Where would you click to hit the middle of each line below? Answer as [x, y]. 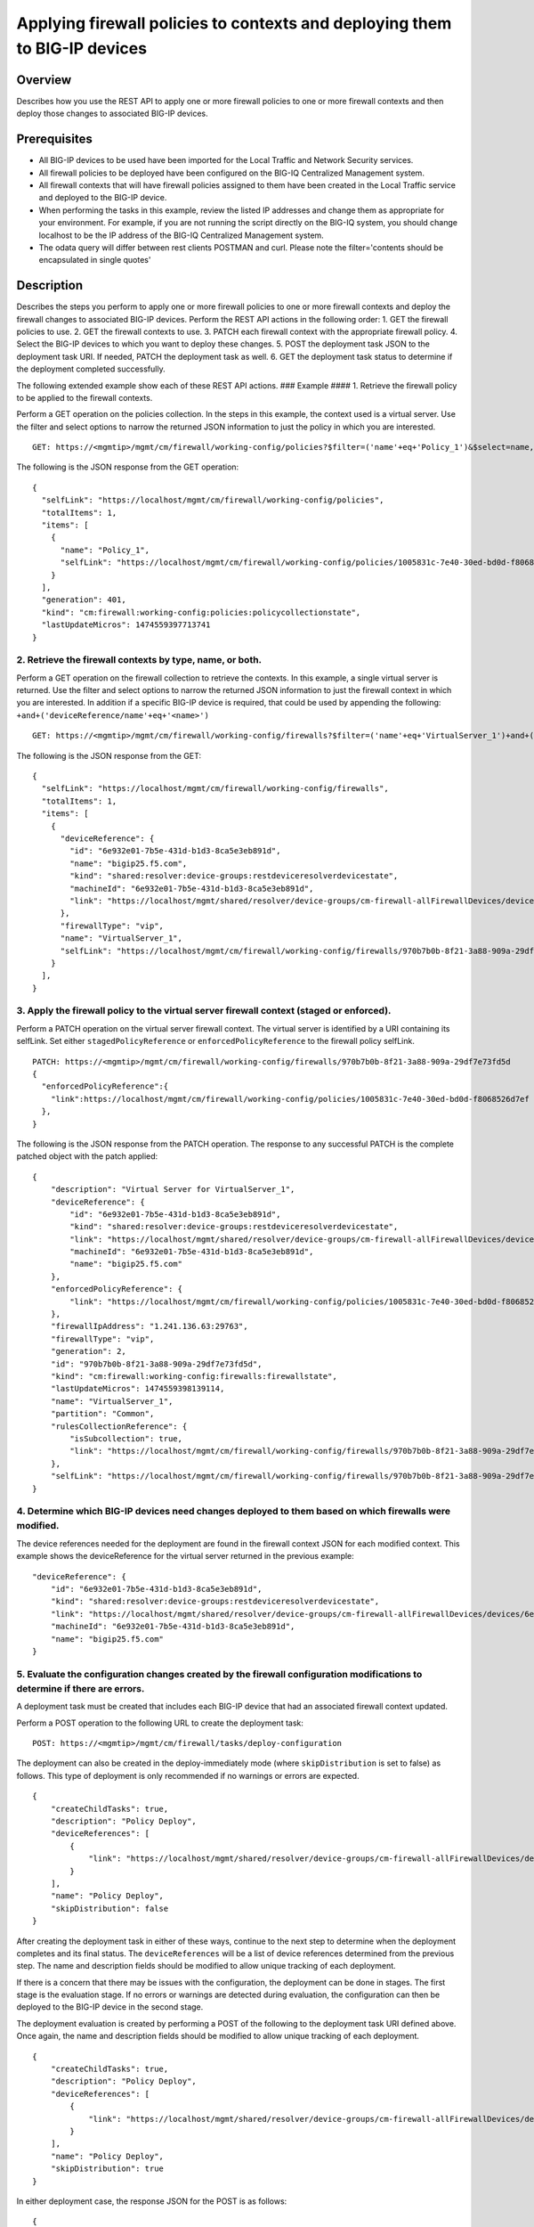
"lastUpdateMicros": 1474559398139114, [138, 1389]
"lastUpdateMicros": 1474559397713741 [126, 625]
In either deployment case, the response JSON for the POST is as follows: [152, 2201]
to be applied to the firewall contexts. [85, 397]
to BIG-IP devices [81, 48]
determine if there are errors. [81, 1688]
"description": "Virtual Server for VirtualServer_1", [173, 1190]
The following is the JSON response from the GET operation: [128, 467]
